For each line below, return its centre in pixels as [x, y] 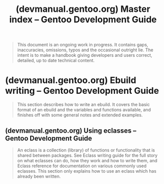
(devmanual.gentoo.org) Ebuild [71, 80]
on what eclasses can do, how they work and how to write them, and [87, 160]
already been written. [39, 176]
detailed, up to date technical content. [56, 61]
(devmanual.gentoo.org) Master [83, 9]
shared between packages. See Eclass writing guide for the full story [87, 155]
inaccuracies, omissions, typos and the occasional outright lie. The [85, 50]
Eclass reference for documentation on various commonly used [82, 166]
